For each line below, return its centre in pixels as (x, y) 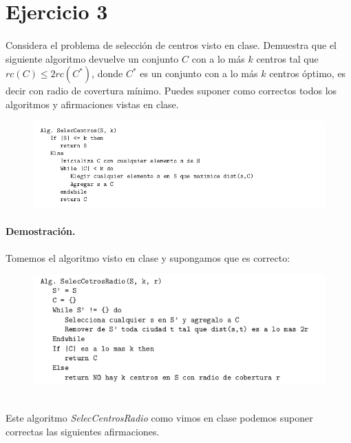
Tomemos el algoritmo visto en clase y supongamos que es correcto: (148, 257)
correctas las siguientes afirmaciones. (83, 431)
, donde (107, 73)
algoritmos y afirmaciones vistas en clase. (92, 104)
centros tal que (287, 58)
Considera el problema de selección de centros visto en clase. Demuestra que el (171, 44)
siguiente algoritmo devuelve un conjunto (92, 58)
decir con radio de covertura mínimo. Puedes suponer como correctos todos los (171, 91)
